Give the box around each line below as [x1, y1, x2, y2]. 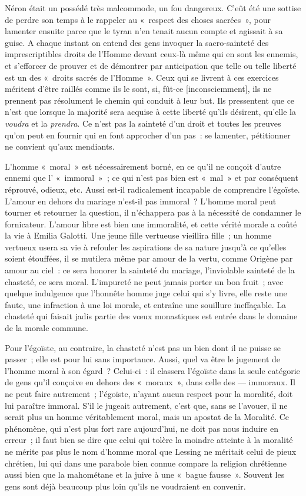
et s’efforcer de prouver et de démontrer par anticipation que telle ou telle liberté [5, 59, 297, 71]
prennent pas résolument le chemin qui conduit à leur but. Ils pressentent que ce [5, 94, 295, 106]
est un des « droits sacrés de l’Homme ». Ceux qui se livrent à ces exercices [5, 71, 279, 83]
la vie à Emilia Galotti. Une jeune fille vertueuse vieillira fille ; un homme [5, 229, 272, 242]
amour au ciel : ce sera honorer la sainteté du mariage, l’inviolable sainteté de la [5, 264, 295, 276]
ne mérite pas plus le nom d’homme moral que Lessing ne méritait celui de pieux [5, 445, 297, 457]
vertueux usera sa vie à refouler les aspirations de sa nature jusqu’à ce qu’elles [5, 240, 287, 253]
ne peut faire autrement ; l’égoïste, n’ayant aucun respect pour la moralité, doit [5, 388, 293, 399]
